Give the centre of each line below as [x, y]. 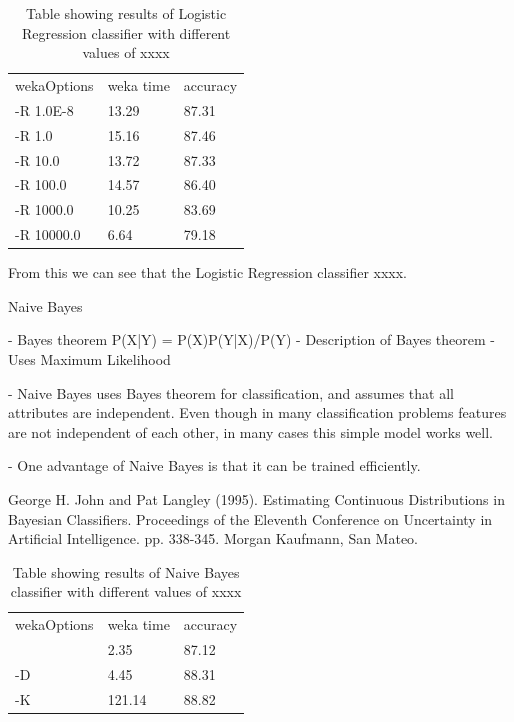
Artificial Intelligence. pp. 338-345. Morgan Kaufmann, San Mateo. [213, 538]
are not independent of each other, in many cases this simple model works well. [251, 431]
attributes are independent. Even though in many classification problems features [257, 412]
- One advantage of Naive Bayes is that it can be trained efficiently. [214, 465]
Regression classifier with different [126, 32]
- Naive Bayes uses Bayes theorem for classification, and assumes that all [231, 392]
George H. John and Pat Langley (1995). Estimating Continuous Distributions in [256, 498]
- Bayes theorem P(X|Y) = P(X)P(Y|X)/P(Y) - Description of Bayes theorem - [251, 339]
